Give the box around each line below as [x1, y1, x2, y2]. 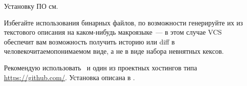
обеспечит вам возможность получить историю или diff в [4, 36, 175, 46]
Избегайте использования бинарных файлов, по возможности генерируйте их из [4, 17, 243, 27]
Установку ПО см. [4, 1, 58, 11]
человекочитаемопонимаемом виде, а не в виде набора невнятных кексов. [4, 46, 224, 56]
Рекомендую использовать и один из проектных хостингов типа [4, 62, 197, 72]
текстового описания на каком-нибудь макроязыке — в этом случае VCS [4, 27, 222, 37]
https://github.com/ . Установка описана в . [4, 72, 135, 82]
